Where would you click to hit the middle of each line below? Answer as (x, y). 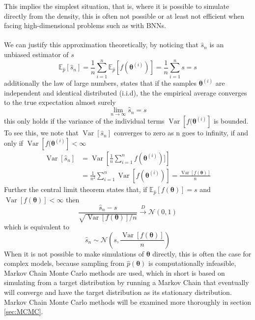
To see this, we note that (41, 133)
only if (14, 143)
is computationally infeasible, (192, 263)
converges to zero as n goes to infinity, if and (181, 133)
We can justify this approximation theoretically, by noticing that (101, 45)
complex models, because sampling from (64, 263)
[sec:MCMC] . (24, 311)
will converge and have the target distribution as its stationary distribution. (118, 292)
